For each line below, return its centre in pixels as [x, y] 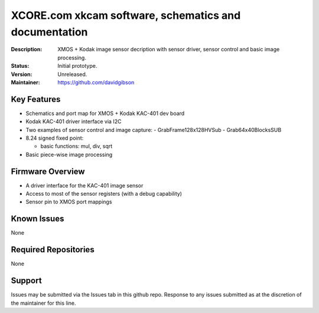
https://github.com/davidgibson [96, 82]
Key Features [36, 99]
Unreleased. [72, 74]
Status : [20, 66]
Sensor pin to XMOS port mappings [69, 202]
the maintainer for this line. [43, 303]
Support [26, 281]
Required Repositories [53, 250]
